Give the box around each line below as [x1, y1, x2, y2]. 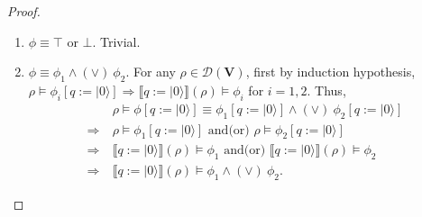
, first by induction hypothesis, [245, 62, 416, 81]
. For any [125, 62, 176, 81]
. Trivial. [92, 32, 141, 50]
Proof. [7, 2, 41, 20]
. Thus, [307, 80, 346, 99]
